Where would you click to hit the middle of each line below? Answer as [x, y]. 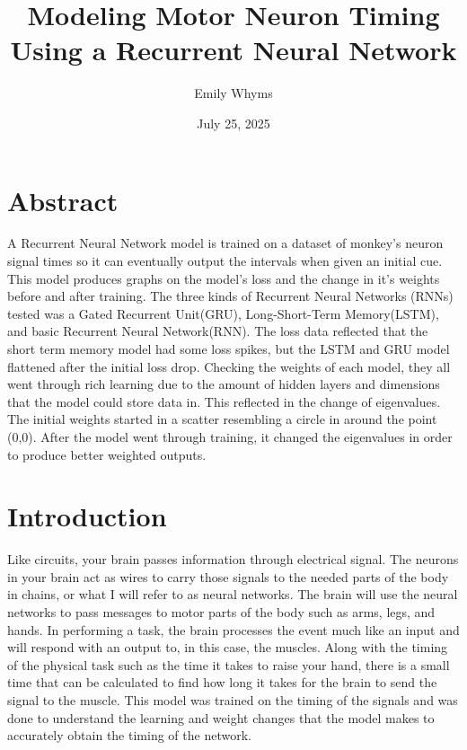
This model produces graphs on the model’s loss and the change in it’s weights [224, 278]
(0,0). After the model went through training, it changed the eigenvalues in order [230, 436]
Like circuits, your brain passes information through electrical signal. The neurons [233, 559]
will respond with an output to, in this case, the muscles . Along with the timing [228, 647]
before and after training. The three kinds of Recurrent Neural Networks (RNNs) [230, 296]
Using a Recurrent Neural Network [233, 50]
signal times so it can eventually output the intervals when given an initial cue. [225, 261]
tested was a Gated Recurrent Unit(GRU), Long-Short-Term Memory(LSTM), [223, 313]
